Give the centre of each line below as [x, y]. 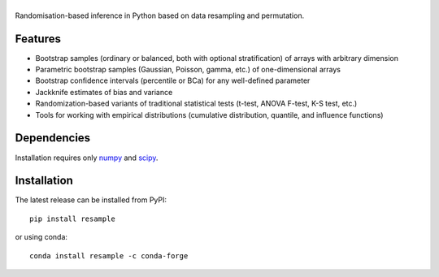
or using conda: [41, 237]
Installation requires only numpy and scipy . [87, 158]
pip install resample [72, 219]
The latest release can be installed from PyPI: [91, 200]
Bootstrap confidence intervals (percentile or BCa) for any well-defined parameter [173, 80]
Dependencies [53, 138]
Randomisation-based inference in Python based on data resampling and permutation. [160, 15]
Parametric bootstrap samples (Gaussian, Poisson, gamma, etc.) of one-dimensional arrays [188, 70]
